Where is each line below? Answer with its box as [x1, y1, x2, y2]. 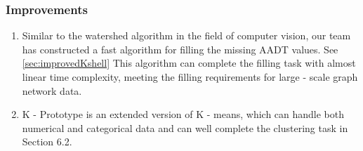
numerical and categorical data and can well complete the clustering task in [22, 120, 348, 135]
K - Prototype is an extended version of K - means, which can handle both [22, 107, 345, 122]
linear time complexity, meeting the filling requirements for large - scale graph [22, 70, 358, 84]
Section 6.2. [22, 134, 72, 149]
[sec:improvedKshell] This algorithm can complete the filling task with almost [22, 55, 356, 70]
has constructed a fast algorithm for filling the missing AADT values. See [22, 41, 338, 56]
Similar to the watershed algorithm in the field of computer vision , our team [22, 28, 351, 43]
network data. [22, 83, 82, 98]
